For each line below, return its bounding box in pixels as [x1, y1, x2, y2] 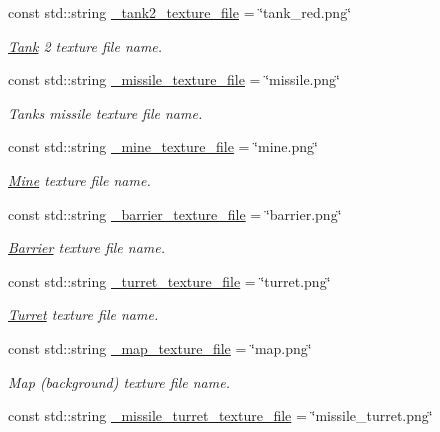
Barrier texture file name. [8, 237, 166, 258]
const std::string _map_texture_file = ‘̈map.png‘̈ [8, 337, 312, 358]
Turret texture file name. [8, 304, 159, 325]
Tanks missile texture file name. [8, 102, 203, 123]
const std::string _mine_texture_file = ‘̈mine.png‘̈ [8, 136, 318, 157]
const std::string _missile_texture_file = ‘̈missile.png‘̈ [8, 69, 340, 90]
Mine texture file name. [8, 169, 151, 190]
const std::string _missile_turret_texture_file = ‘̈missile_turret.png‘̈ [8, 405, 433, 426]
